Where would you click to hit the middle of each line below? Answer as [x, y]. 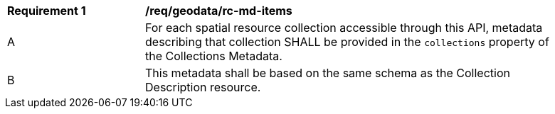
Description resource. [203, 87]
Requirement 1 [47, 11]
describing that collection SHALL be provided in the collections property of [347, 42]
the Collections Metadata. [214, 56]
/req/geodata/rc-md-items [219, 11]
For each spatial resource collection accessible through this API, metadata [344, 28]
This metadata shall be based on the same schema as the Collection [328, 73]
